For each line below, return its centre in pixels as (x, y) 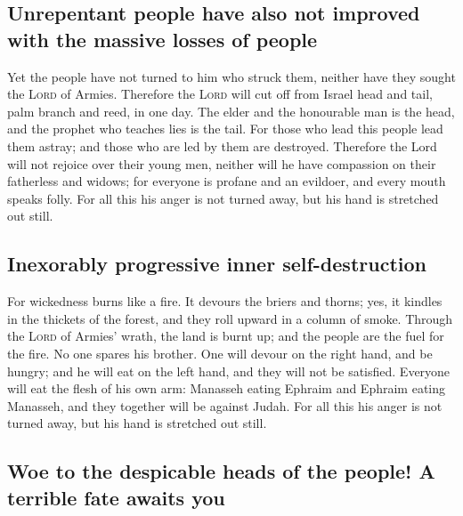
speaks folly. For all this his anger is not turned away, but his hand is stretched (223, 198)
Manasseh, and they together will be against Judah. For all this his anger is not (225, 405)
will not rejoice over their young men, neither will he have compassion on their (222, 163)
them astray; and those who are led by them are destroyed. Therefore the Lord (222, 145)
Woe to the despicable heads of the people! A (221, 471)
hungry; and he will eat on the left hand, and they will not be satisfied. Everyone (229, 371)
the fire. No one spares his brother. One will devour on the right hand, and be (220, 353)
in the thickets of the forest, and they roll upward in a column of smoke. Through (230, 318)
